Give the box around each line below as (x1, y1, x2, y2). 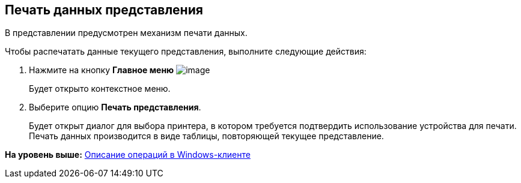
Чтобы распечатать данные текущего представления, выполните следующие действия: (5, 46, 367, 57)
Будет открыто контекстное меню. (29, 83, 171, 94)
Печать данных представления (5, 2, 203, 17)
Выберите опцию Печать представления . (29, 102, 201, 113)
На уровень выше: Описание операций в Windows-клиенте (5, 149, 251, 160)
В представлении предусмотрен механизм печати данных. (5, 28, 248, 38)
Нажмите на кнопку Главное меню (29, 65, 174, 76)
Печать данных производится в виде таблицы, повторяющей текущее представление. (29, 131, 384, 142)
